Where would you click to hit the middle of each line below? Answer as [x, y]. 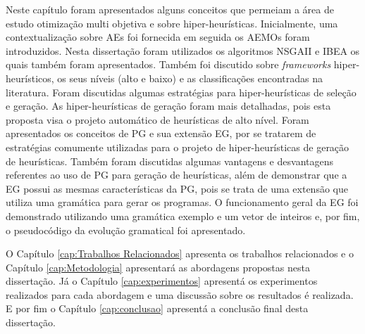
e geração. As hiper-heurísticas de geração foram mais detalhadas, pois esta [168, 106]
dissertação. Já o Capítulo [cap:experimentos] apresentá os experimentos [162, 281]
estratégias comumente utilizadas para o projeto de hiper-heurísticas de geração [178, 147]
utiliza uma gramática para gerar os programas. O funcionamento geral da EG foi [182, 202]
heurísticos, [30, 78]
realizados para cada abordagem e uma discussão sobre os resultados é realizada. [180, 294]
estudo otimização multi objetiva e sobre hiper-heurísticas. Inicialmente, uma [172, 23]
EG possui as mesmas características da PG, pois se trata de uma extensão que [177, 188]
